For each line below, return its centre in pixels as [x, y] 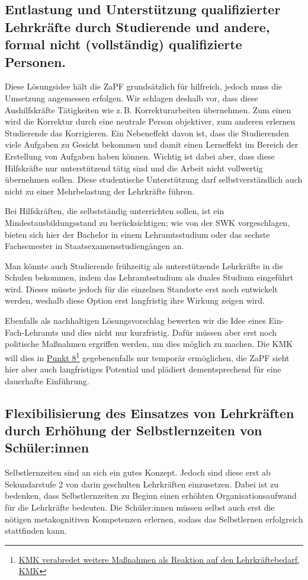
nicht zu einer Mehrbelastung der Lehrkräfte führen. [100, 191]
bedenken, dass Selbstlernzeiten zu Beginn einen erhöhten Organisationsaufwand [151, 495]
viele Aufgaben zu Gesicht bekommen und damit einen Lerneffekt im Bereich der [152, 144]
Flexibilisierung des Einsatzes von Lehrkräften [150, 412]
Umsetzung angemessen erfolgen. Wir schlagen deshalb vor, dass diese [131, 98]
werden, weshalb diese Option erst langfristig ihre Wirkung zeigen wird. [135, 300]
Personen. [36, 61]
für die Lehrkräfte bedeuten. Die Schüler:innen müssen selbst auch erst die [140, 507]
